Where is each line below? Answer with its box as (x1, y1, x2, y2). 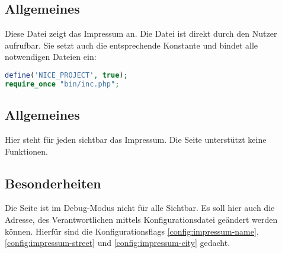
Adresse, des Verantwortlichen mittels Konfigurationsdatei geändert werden (5, 213, 278, 225)
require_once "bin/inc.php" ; (5, 79, 120, 88)
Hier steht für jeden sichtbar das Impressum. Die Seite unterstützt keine (5, 133, 267, 145)
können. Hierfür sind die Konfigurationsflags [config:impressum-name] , (5, 225, 259, 237)
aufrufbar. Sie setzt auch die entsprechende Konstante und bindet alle (5, 39, 258, 51)
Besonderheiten (5, 174, 101, 192)
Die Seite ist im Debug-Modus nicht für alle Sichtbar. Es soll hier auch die (5, 201, 275, 214)
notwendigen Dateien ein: (5, 50, 97, 63)
